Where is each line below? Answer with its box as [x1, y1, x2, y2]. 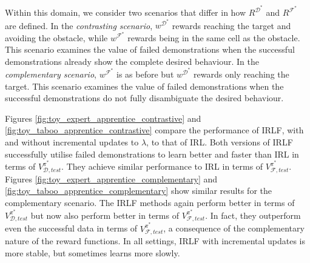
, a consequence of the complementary [163, 222, 305, 235]
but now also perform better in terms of [30, 208, 179, 221]
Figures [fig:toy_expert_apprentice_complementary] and [5, 172, 218, 185]
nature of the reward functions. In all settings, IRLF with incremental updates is [5, 234, 306, 247]
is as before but [116, 67, 174, 80]
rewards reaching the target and [172, 19, 291, 32]
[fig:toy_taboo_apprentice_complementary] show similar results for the [5, 184, 272, 197]
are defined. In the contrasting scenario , [5, 19, 153, 32]
